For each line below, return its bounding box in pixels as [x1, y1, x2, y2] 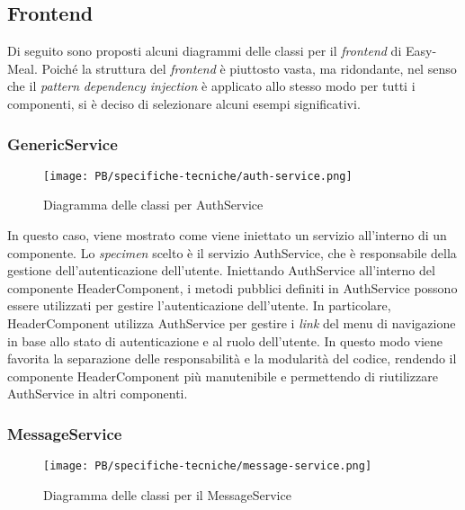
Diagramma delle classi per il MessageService [43, 485, 291, 504]
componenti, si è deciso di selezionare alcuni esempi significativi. [7, 94, 361, 112]
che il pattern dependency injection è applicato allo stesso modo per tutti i [7, 76, 416, 95]
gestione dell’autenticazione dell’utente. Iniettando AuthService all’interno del [7, 261, 435, 280]
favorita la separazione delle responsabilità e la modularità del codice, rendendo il [7, 349, 457, 368]
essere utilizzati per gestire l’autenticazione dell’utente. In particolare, [7, 296, 391, 315]
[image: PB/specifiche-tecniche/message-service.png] [43, 460, 372, 473]
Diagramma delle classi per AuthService [43, 195, 264, 214]
